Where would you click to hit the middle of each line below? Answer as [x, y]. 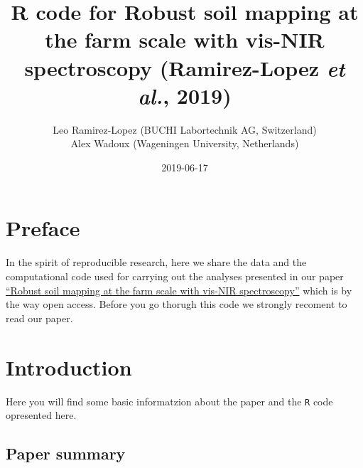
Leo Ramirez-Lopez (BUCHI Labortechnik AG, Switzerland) [185, 129]
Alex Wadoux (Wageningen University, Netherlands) [185, 143]
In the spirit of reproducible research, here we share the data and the [156, 262]
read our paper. [39, 318]
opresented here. [41, 415]
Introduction [69, 367]
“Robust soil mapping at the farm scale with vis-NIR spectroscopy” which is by [179, 290]
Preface [43, 228]
